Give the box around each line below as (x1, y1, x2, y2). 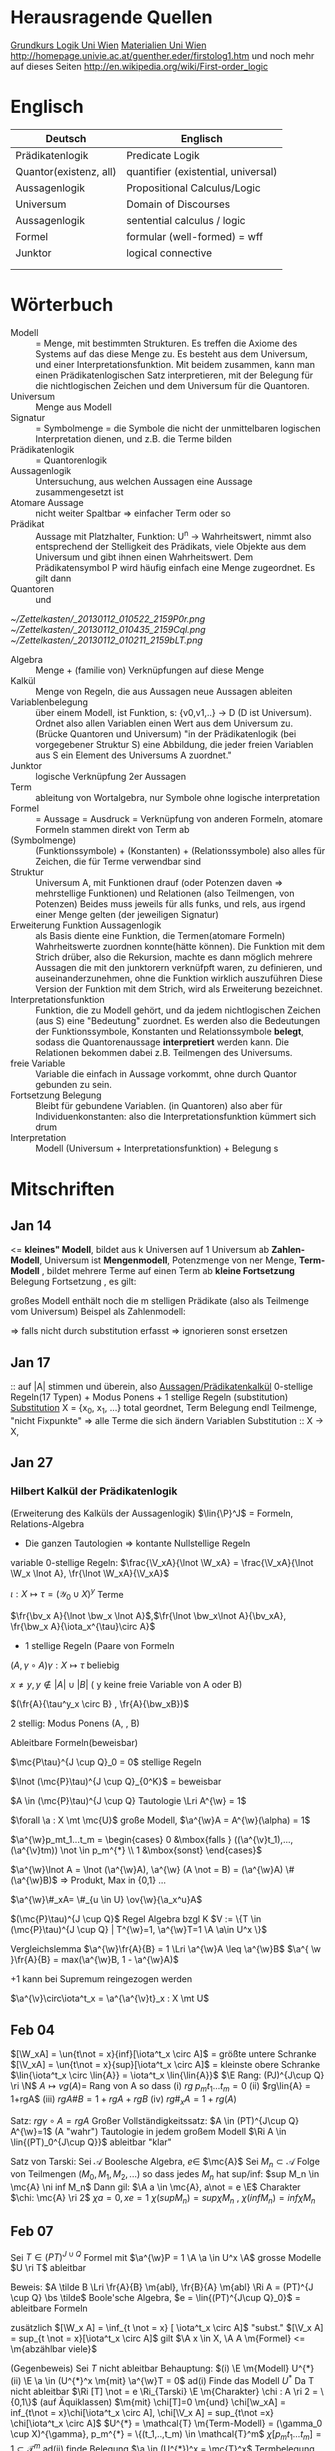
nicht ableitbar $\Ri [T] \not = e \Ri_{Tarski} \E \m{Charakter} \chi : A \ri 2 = (10, 2386, 318, 2398)
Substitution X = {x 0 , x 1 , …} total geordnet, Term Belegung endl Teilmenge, (10, 1402, 318, 1416)
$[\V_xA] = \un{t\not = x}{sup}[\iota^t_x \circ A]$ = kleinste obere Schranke (10, 2059, 321, 2071)
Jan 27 (10, 1454, 53, 1471)
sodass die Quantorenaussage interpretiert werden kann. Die (35, 1036, 290, 1048)
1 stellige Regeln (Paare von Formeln (24, 1640, 175, 1652)
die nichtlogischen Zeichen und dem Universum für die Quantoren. (35, 379, 310, 391)
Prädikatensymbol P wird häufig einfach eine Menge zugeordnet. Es (35, 562, 316, 574)
